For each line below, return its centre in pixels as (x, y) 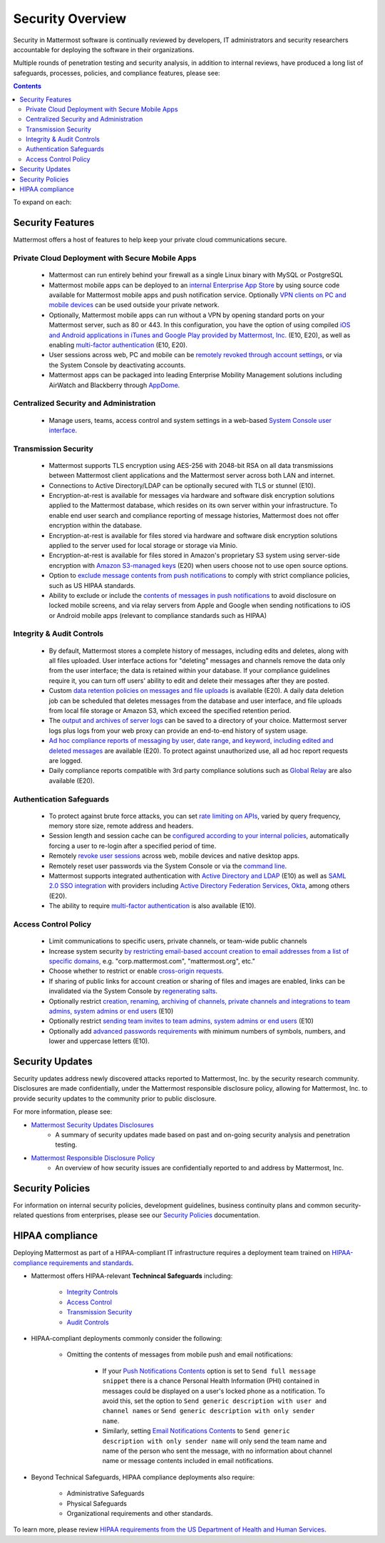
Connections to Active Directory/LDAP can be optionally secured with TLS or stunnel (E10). (182, 485)
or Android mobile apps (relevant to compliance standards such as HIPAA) (158, 615)
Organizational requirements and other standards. (140, 1513)
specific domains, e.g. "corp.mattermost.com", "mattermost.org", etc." (152, 961)
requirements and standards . (91, 1263)
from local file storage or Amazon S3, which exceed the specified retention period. (170, 711)
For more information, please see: (63, 1112)
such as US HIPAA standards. (92, 585)
